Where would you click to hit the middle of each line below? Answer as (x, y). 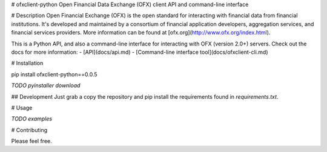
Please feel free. (31, 141)
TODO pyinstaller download (46, 85)
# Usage (22, 107)
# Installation (27, 63)
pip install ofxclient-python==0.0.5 (54, 74)
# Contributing (29, 130)
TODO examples (32, 119)
